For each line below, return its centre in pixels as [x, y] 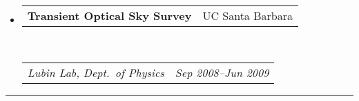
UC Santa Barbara [248, 15]
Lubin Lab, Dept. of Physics [96, 72]
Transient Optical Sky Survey [109, 15]
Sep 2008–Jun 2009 [222, 72]
